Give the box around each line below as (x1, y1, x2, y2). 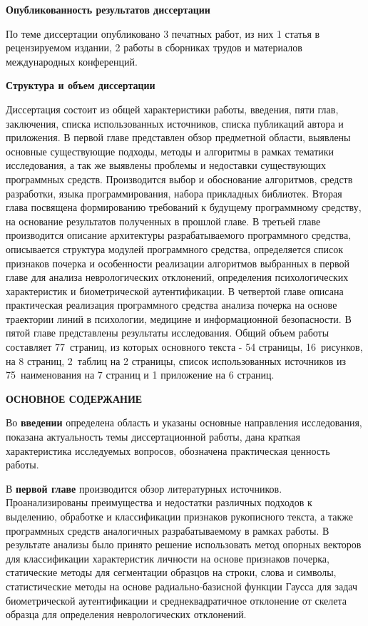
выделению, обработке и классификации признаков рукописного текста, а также (6, 509, 354, 523)
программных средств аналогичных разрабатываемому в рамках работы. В (6, 523, 329, 538)
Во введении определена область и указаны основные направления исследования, (6, 415, 362, 430)
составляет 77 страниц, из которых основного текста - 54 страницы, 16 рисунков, (6, 339, 363, 354)
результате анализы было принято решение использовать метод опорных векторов (6, 537, 362, 552)
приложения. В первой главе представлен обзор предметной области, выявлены (6, 130, 351, 145)
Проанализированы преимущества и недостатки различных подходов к (6, 495, 312, 510)
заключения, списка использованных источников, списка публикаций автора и (6, 116, 344, 130)
